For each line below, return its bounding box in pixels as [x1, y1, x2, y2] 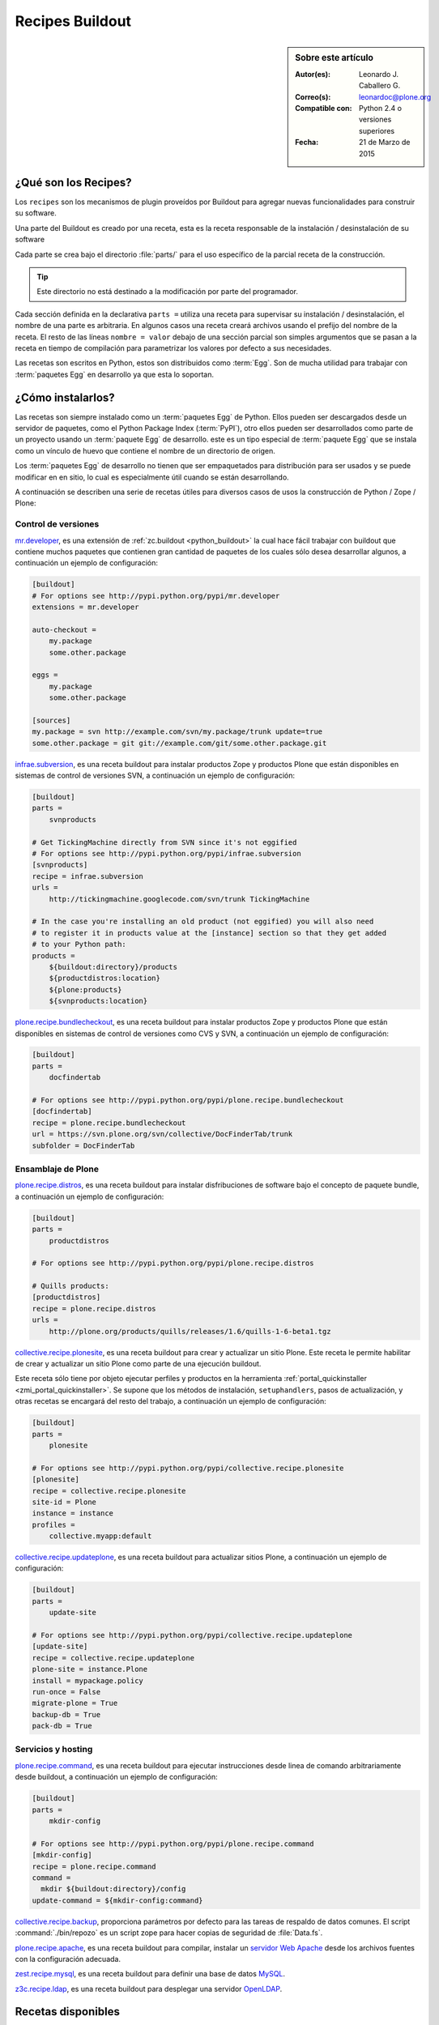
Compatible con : [295, 103, 352, 113]
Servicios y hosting [15, 1744, 93, 1755]
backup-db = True [32, 1710, 101, 1719]
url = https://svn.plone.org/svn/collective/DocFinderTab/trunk [32, 1130, 293, 1139]
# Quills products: [32, 1281, 109, 1291]
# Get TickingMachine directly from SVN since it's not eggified [32, 838, 297, 846]
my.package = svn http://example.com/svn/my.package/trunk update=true [32, 727, 323, 736]
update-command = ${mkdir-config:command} [32, 1895, 203, 1905]
